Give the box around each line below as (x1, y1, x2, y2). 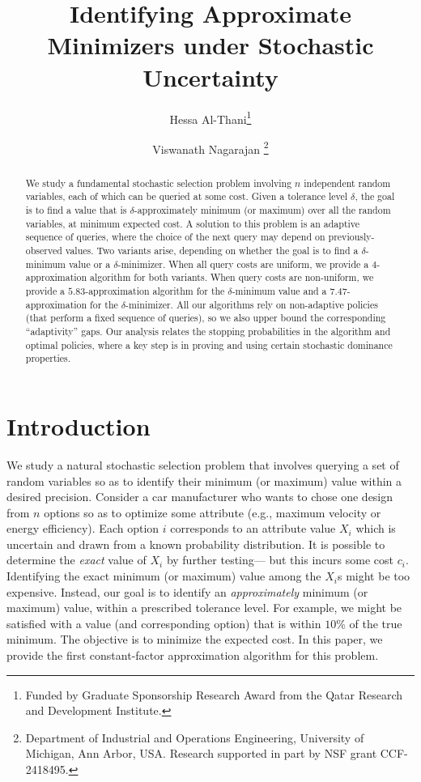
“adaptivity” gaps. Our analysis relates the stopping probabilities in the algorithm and (25, 325, 391, 338)
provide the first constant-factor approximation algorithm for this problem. (6, 647, 379, 664)
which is (355, 520, 396, 537)
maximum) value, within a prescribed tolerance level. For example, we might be (6, 599, 402, 616)
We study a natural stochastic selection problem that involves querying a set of (6, 456, 399, 473)
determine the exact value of (6, 551, 147, 568)
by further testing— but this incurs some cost (166, 551, 393, 568)
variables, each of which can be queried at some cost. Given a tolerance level (25, 189, 348, 203)
